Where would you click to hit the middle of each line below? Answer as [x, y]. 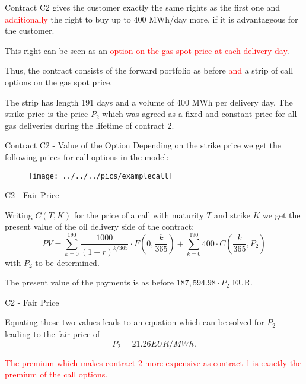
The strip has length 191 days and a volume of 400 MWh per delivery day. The [149, 102]
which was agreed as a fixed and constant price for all [200, 114]
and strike [232, 215]
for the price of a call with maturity [139, 215]
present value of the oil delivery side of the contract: [100, 226]
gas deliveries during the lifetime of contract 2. [90, 125]
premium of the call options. [56, 374]
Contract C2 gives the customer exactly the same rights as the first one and [143, 7]
